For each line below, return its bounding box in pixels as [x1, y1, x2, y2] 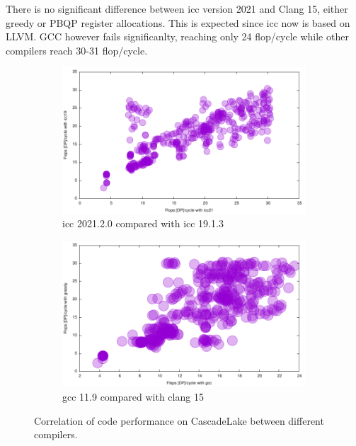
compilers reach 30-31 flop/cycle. [6, 42, 148, 57]
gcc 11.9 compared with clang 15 [62, 389, 204, 404]
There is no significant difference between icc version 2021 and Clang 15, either [6, 1, 348, 16]
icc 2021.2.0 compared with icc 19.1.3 [62, 216, 224, 231]
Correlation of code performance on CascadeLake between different [34, 413, 324, 428]
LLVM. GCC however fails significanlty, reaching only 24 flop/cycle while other [6, 29, 349, 44]
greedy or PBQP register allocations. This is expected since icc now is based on [6, 15, 350, 30]
